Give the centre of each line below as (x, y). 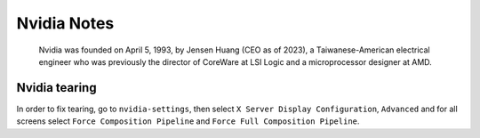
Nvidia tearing (56, 88)
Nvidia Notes (65, 23)
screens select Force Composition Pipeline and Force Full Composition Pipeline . (188, 121)
